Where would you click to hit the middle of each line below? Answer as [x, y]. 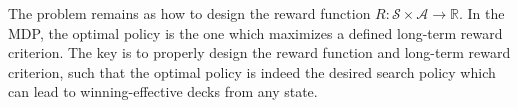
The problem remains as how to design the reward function [189, 13]
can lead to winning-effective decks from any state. [163, 91]
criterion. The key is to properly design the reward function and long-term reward [259, 52]
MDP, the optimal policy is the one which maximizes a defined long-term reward [255, 32]
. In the [481, 13]
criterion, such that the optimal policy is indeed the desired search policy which [252, 71]
